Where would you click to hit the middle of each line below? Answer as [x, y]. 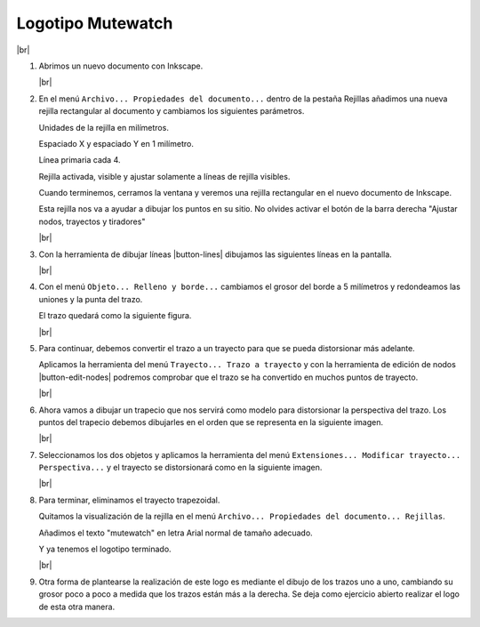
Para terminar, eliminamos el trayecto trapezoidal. [129, 500]
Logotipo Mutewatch [95, 23]
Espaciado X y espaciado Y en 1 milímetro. [116, 143]
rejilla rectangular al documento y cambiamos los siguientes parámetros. [172, 111]
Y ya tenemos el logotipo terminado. [105, 549]
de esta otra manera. [77, 607]
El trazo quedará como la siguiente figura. [115, 316]
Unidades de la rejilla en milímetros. [104, 127]
